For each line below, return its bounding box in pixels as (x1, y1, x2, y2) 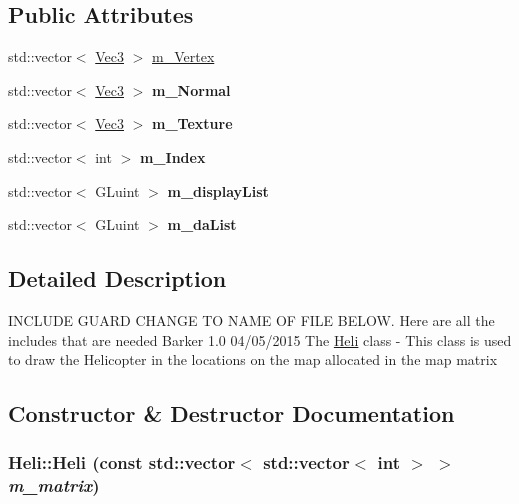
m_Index (139, 146, 206, 167)
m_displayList (167, 180, 269, 201)
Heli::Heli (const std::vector (8, 450, 236, 475)
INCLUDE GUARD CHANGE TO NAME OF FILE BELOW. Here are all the (8, 309, 495, 330)
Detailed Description (8, 263, 227, 294)
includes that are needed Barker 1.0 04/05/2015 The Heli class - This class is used (8, 329, 512, 350)
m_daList (167, 214, 237, 235)
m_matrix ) (8, 473, 100, 498)
